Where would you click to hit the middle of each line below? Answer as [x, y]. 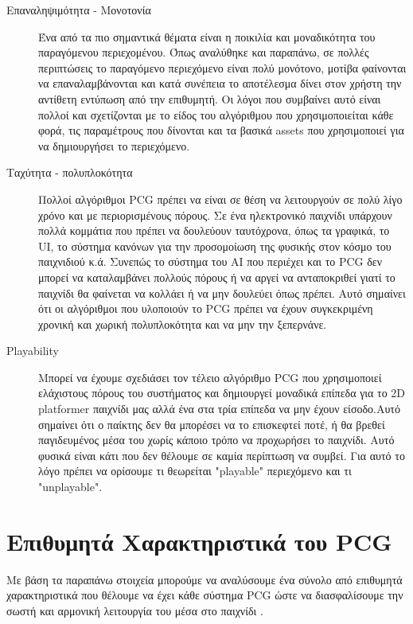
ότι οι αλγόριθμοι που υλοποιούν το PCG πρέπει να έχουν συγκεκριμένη [206, 308]
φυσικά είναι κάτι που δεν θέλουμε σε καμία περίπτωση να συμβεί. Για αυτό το [222, 455]
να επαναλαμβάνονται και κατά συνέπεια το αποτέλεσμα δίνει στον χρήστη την [220, 83]
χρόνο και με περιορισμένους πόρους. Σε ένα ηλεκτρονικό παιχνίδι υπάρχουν [215, 214]
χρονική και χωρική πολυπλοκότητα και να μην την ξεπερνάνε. [183, 324]
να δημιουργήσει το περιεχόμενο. [114, 145]
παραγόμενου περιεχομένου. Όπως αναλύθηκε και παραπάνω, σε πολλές [204, 52]
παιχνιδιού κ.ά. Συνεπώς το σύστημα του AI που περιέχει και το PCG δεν [210, 261]
